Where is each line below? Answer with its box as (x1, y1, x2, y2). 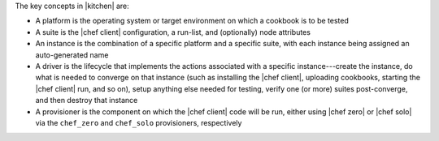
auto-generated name (35, 49, 109, 60)
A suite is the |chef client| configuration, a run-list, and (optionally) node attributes (35, 27, 311, 36)
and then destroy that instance (35, 96, 138, 105)
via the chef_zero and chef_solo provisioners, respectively (35, 117, 242, 127)
